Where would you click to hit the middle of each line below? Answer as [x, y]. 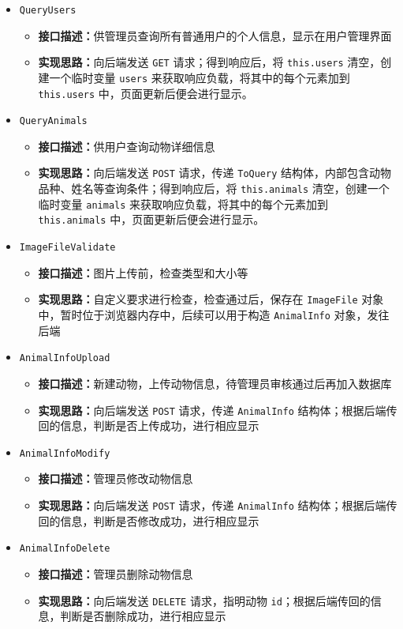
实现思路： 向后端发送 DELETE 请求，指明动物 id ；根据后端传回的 [204, 600]
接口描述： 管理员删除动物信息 [116, 573]
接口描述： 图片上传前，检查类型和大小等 [143, 272]
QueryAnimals [53, 121]
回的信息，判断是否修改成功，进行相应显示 [149, 520]
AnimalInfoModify [65, 453]
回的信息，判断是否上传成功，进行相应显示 [149, 426]
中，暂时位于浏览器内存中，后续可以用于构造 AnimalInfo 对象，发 [208, 314]
